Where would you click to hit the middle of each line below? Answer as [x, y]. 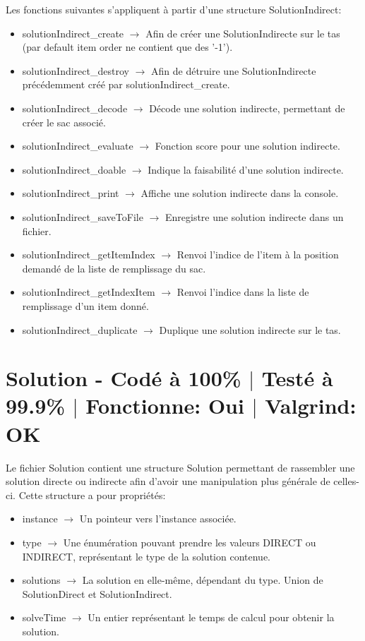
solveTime [44, 617]
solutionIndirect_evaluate [78, 146]
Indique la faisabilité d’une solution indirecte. [246, 169]
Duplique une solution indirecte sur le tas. [250, 329]
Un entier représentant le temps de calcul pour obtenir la [211, 617]
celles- [346, 481]
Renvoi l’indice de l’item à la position [258, 254]
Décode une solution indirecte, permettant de [247, 108]
